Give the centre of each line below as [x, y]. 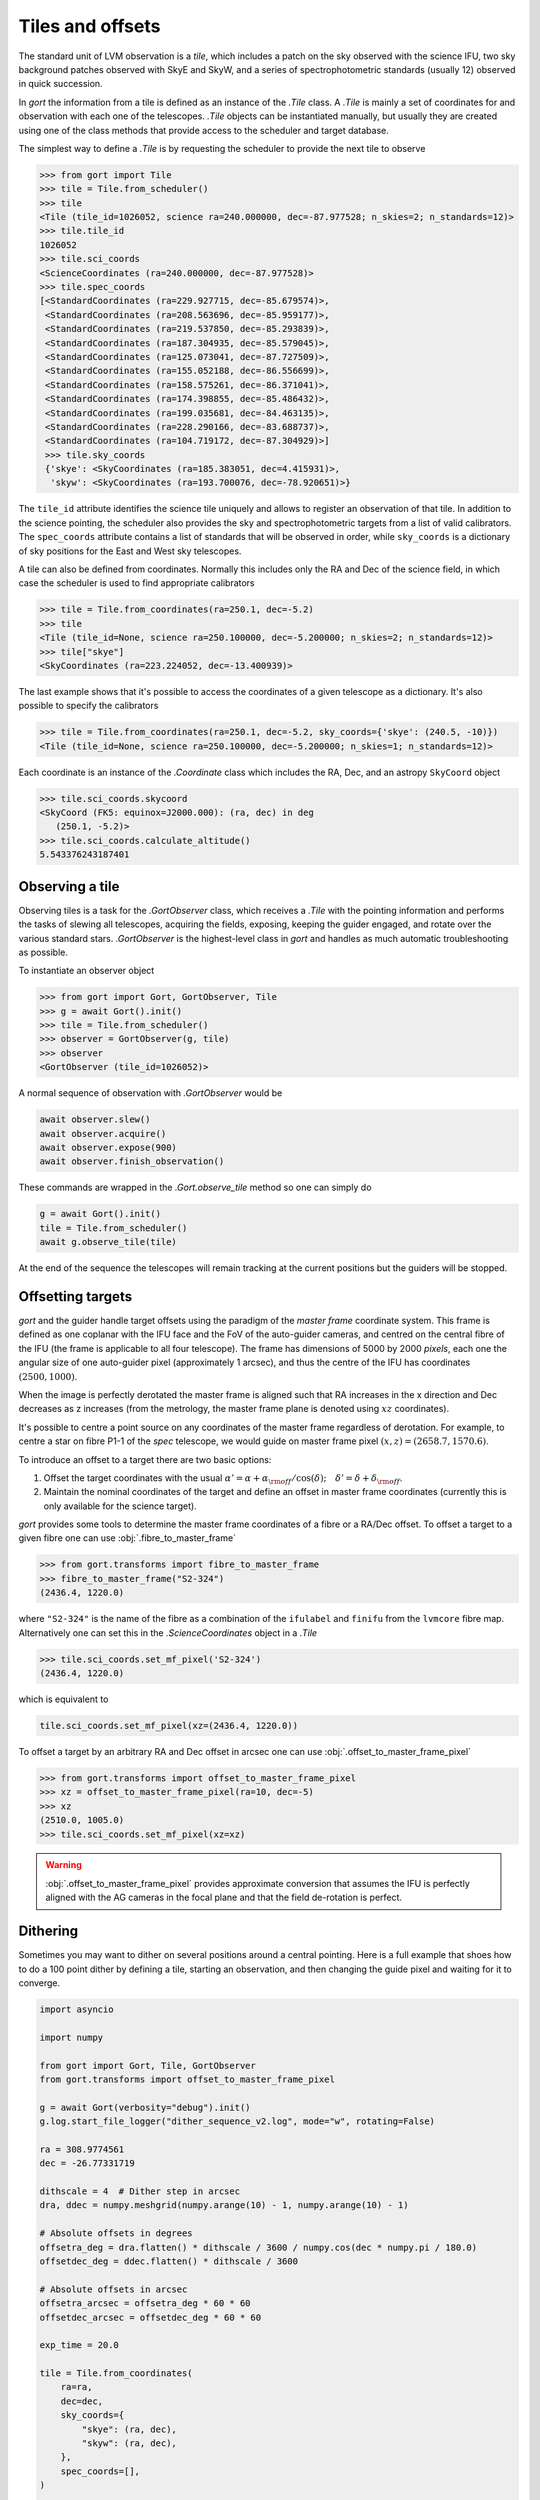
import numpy [71, 2037]
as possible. [43, 952]
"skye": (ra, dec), [129, 2429]
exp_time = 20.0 [79, 2345]
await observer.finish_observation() [132, 1161]
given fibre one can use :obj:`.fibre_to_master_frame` [127, 1538]
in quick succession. [61, 84]
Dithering [48, 1931]
